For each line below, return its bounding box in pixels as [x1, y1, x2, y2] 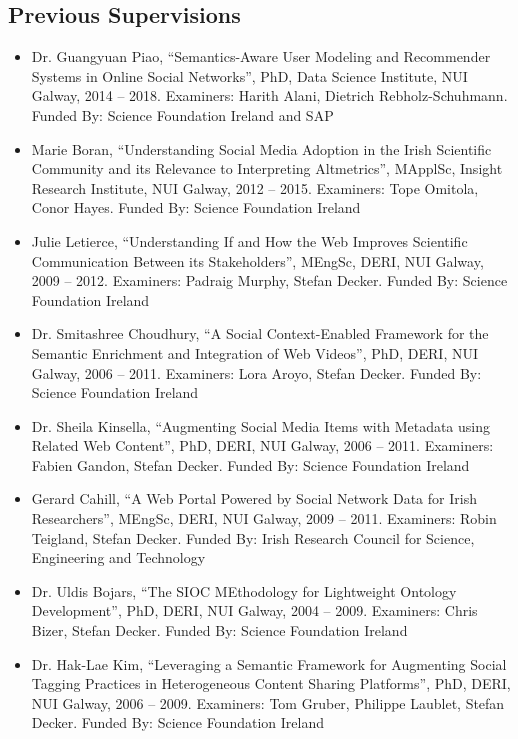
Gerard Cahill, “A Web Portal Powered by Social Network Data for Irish [31, 488, 477, 509]
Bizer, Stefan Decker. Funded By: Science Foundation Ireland [31, 620, 408, 641]
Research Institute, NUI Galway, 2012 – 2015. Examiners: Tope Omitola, [31, 177, 479, 198]
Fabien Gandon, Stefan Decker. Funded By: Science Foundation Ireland [31, 454, 470, 475]
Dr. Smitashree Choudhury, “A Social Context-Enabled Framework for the [31, 323, 489, 344]
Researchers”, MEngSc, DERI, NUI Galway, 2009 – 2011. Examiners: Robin [31, 508, 497, 529]
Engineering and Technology [31, 547, 206, 568]
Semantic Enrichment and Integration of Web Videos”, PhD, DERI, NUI [31, 342, 479, 363]
